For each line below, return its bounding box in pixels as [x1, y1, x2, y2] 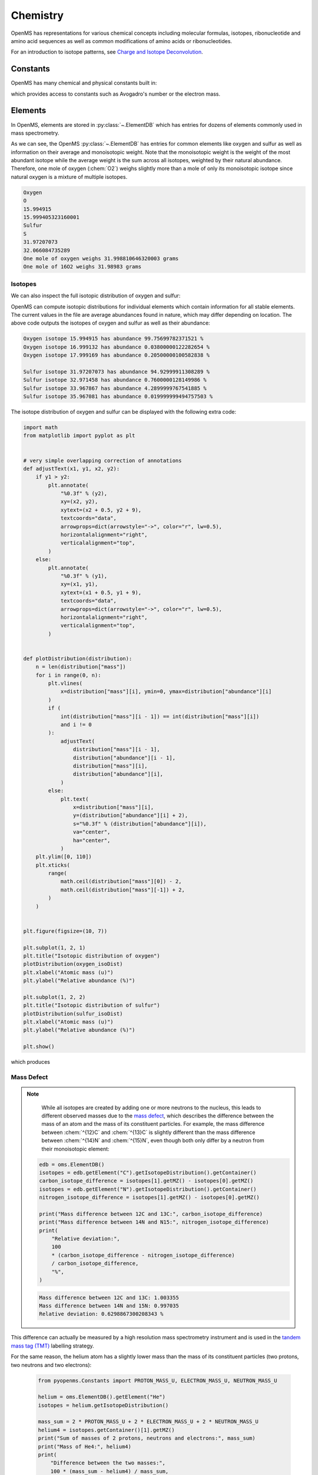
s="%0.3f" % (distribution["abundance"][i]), [72, 820, 207, 827]
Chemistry [11, 9, 64, 22]
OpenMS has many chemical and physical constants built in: [11, 80, 157, 87]
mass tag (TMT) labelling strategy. [11, 1342, 94, 1349]
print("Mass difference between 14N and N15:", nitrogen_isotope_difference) [39, 1219, 269, 1225]
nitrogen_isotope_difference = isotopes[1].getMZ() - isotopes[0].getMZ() [39, 1194, 260, 1201]
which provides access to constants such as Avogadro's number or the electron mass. [11, 90, 221, 97]
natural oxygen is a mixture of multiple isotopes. [11, 173, 128, 180]
